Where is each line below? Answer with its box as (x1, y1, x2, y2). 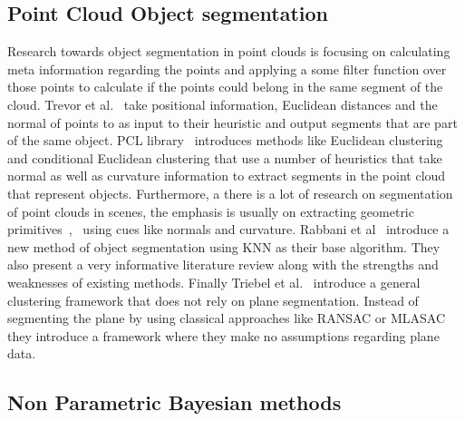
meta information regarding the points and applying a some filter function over (7, 59, 447, 78)
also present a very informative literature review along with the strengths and (7, 255, 439, 274)
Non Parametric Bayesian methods (7, 388, 342, 416)
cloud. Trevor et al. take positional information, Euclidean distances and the (7, 94, 438, 113)
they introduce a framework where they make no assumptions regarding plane (7, 326, 440, 345)
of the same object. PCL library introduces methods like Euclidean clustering (7, 131, 443, 150)
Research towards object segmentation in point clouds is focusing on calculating (7, 42, 450, 61)
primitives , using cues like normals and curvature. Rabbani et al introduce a (7, 220, 450, 239)
